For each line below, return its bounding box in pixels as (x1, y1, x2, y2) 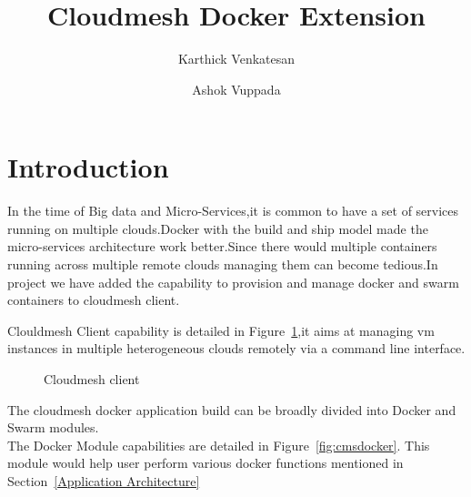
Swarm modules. (7, 418, 99, 437)
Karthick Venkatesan (177, 49, 296, 68)
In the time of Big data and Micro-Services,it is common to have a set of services (7, 201, 459, 220)
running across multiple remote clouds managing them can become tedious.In (7, 255, 438, 274)
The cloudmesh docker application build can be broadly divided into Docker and (7, 400, 456, 419)
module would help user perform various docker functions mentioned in (7, 453, 404, 472)
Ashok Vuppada (192, 79, 281, 98)
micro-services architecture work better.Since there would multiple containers (7, 237, 437, 256)
